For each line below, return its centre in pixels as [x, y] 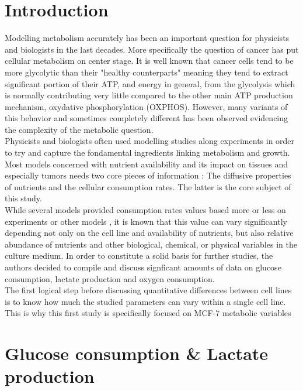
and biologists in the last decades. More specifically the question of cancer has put [152, 49]
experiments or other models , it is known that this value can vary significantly [146, 221]
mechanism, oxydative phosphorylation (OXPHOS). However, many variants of [146, 106]
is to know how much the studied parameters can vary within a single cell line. [145, 301]
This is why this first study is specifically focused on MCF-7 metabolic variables [148, 313]
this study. [23, 198]
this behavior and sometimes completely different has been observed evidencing [147, 118]
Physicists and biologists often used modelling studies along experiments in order [150, 141]
